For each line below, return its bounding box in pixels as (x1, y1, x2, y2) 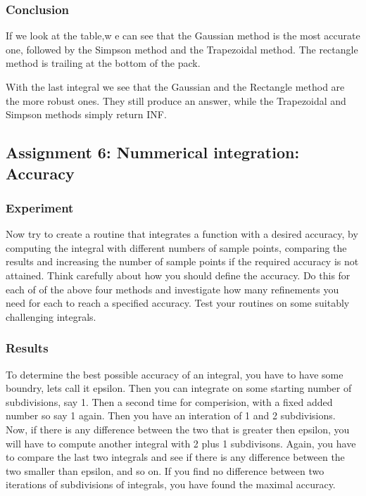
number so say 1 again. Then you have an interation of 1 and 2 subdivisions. (6, 408, 336, 423)
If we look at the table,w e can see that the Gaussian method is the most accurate (6, 28, 360, 43)
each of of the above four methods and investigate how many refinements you (6, 281, 339, 296)
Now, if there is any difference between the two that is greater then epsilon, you (6, 421, 350, 436)
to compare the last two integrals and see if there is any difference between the (6, 450, 345, 464)
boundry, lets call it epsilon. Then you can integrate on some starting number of (6, 381, 352, 395)
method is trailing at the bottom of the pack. (6, 56, 201, 70)
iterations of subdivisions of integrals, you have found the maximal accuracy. (6, 477, 336, 492)
